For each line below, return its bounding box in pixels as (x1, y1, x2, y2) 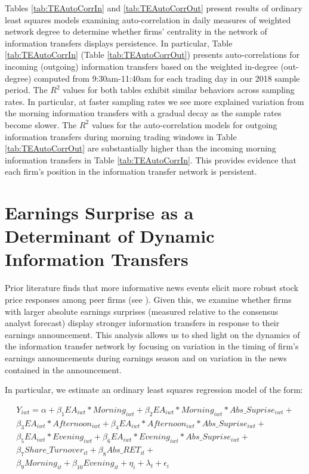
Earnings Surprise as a (5, 200, 194, 225)
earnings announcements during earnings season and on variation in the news (5, 351, 287, 364)
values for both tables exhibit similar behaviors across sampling (63, 83, 295, 96)
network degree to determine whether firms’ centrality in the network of (5, 25, 267, 38)
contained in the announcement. (5, 363, 122, 376)
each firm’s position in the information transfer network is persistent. (5, 165, 257, 178)
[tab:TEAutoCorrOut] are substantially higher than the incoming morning (5, 142, 276, 154)
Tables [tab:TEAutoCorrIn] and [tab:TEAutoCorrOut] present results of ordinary (5, 2, 302, 14)
